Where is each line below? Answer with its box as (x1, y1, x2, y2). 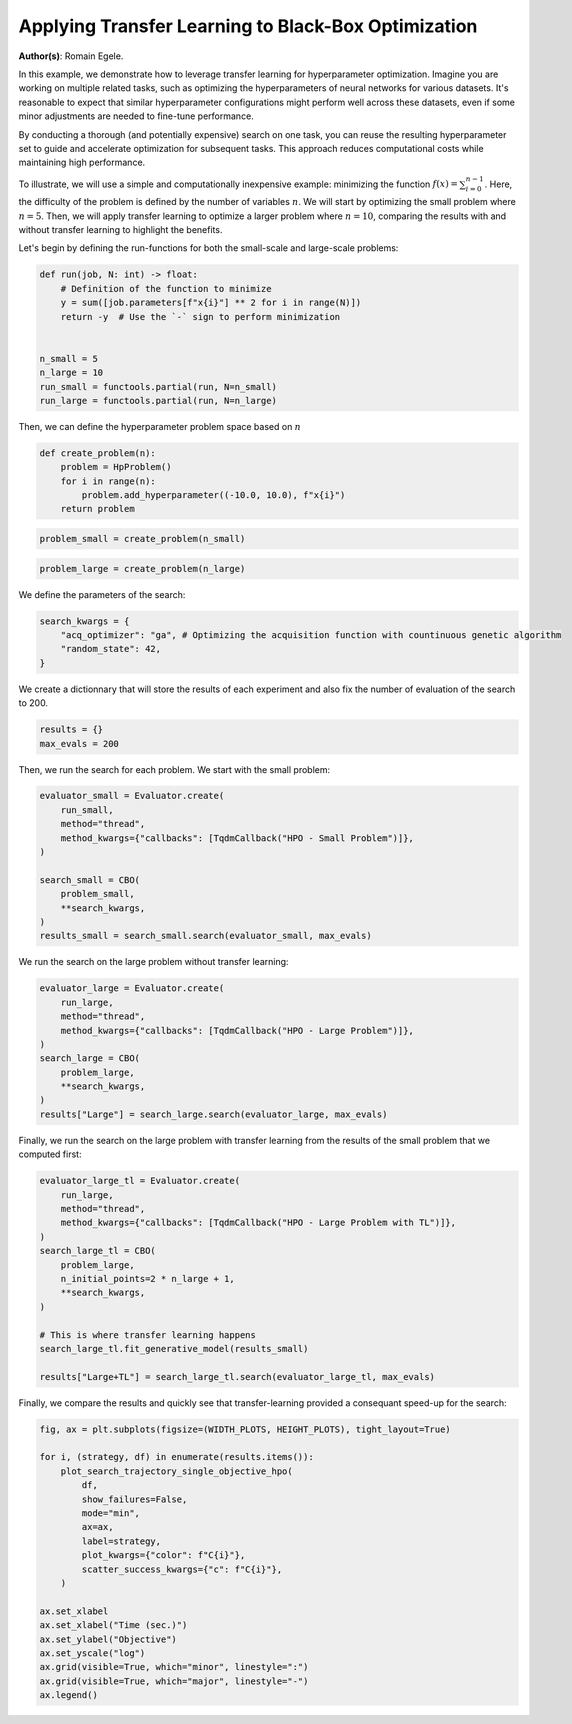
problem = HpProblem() (60, 461, 172, 473)
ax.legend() (39, 1690, 99, 1701)
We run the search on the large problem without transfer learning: (18, 956, 289, 968)
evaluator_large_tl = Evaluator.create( (39, 1175, 240, 1187)
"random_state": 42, (60, 643, 162, 655)
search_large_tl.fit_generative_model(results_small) (39, 1343, 309, 1354)
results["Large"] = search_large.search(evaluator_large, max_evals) (39, 1108, 388, 1120)
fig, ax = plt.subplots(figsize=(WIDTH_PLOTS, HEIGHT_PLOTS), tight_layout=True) (39, 1423, 452, 1435)
